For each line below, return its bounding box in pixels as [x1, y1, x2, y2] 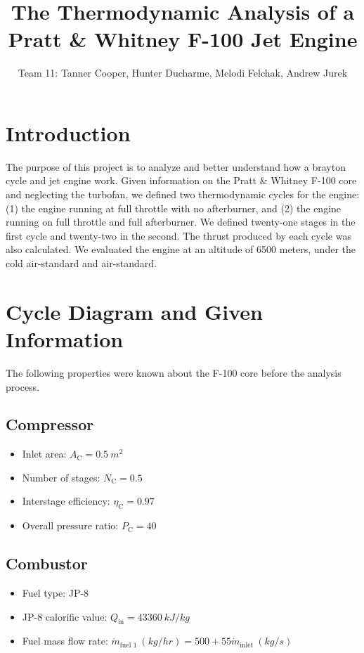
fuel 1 [119, 641, 137, 649]
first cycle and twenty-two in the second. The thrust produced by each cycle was [6, 228, 351, 243]
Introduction [6, 118, 131, 147]
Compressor [6, 413, 94, 435]
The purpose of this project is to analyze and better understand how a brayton [6, 159, 346, 174]
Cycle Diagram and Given [6, 297, 263, 325]
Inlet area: [22, 446, 67, 461]
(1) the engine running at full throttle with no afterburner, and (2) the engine [6, 200, 342, 215]
